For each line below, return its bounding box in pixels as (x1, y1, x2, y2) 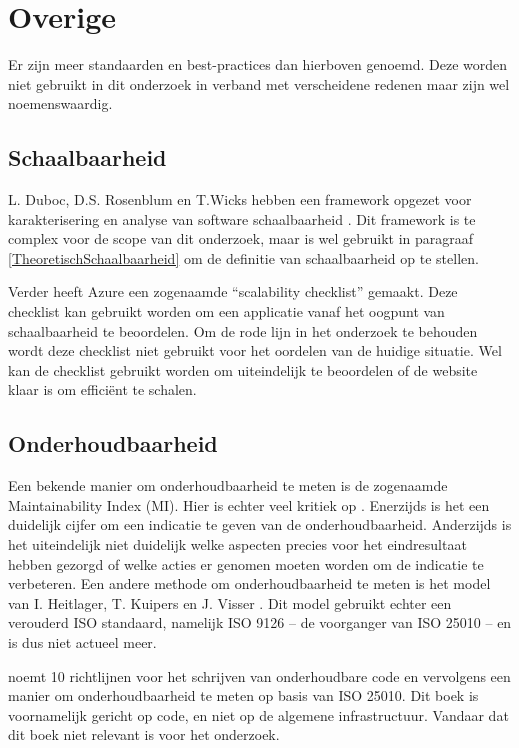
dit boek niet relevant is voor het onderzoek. (8, 724, 280, 745)
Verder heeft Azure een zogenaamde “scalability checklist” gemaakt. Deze (8, 281, 458, 302)
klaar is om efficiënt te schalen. (8, 379, 197, 400)
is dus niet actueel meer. (8, 632, 157, 652)
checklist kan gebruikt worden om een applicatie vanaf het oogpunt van (8, 301, 445, 322)
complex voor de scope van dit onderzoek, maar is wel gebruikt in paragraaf (8, 228, 474, 249)
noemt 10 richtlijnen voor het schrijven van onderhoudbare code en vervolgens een (8, 665, 511, 686)
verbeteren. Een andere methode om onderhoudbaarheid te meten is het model (8, 573, 491, 594)
